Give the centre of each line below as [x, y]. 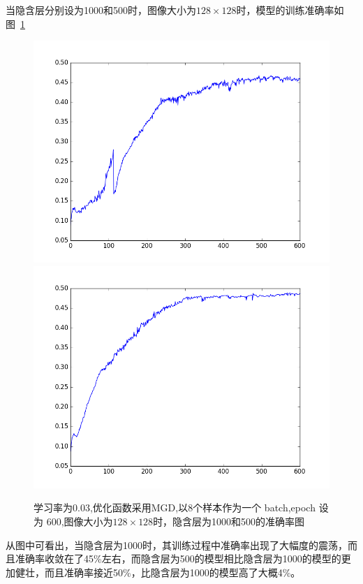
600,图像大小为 [80, 521]
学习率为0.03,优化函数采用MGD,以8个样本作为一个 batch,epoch [175, 508]
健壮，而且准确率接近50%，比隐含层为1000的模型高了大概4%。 [158, 572]
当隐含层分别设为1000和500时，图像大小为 [101, 10]
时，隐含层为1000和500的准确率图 [229, 521]
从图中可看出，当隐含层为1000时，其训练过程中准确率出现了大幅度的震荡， [177, 545]
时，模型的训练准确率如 [290, 10]
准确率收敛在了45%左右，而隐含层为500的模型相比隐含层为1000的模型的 [178, 559]
